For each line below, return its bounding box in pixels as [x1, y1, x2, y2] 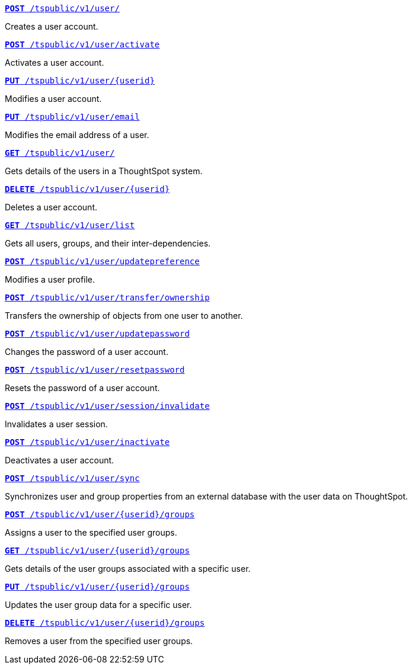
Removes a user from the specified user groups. [5, 636, 193, 646]
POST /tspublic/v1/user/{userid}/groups [5, 510, 195, 519]
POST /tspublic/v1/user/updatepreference [5, 257, 200, 266]
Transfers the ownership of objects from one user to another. [5, 311, 243, 321]
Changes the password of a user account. [5, 347, 168, 357]
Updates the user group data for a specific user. [5, 600, 192, 610]
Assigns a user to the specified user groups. [5, 527, 177, 537]
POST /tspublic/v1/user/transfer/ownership [5, 293, 210, 302]
